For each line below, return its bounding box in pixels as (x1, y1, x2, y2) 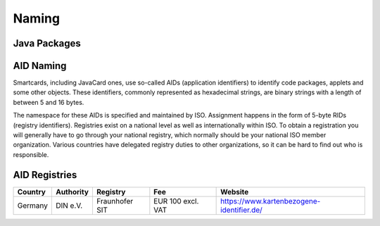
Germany (17, 201, 49, 211)
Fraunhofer (96, 196, 134, 206)
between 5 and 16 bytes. (13, 98, 84, 106)
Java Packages (13, 37, 81, 49)
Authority (55, 187, 89, 196)
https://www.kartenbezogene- (220, 196, 321, 206)
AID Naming (13, 60, 67, 72)
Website (220, 187, 249, 196)
